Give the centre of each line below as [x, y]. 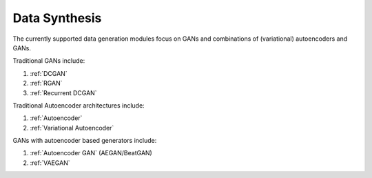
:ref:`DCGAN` [49, 73]
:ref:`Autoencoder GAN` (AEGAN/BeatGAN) [91, 153]
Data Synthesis [57, 18]
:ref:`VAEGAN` [50, 163]
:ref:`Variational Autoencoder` [72, 128]
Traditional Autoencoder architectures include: [79, 105]
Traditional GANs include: [49, 61]
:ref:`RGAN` [46, 83]
